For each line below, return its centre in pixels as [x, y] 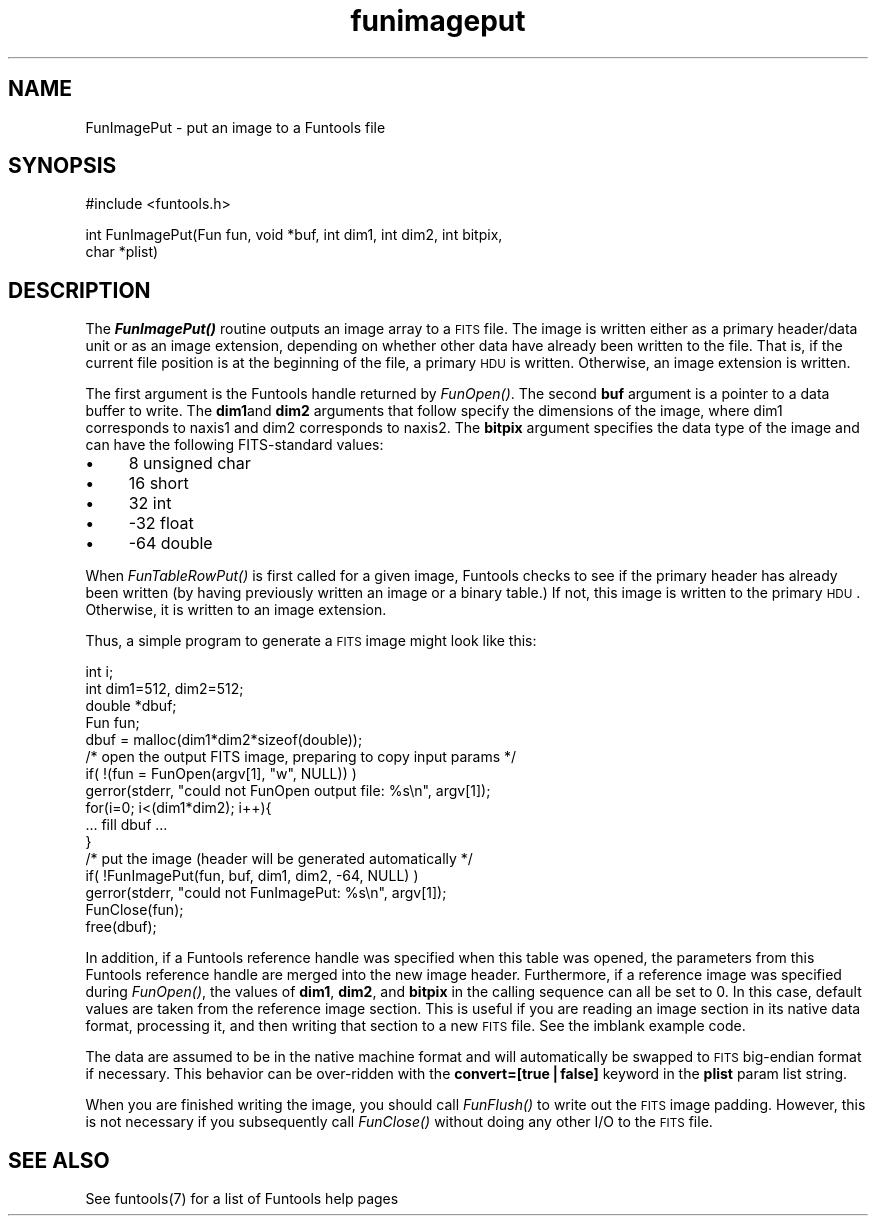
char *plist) [122, 252]
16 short [158, 483]
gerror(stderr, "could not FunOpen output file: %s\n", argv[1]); [288, 791]
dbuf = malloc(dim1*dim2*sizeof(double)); [224, 740]
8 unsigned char [189, 463]
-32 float [161, 523]
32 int [150, 503]
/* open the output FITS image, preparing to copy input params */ [301, 757]
